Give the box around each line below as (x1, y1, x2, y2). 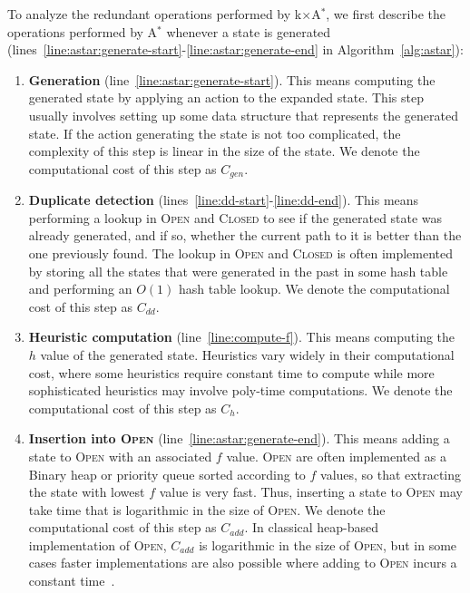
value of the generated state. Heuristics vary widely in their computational (40, 345, 455, 364)
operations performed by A (7, 22, 158, 41)
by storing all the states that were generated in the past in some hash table (28, 261, 448, 280)
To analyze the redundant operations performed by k (7, 5, 302, 23)
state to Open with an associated (28, 446, 212, 465)
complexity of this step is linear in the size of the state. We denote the (28, 141, 420, 160)
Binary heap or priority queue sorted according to (28, 464, 306, 483)
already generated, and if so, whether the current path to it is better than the (28, 226, 462, 245)
